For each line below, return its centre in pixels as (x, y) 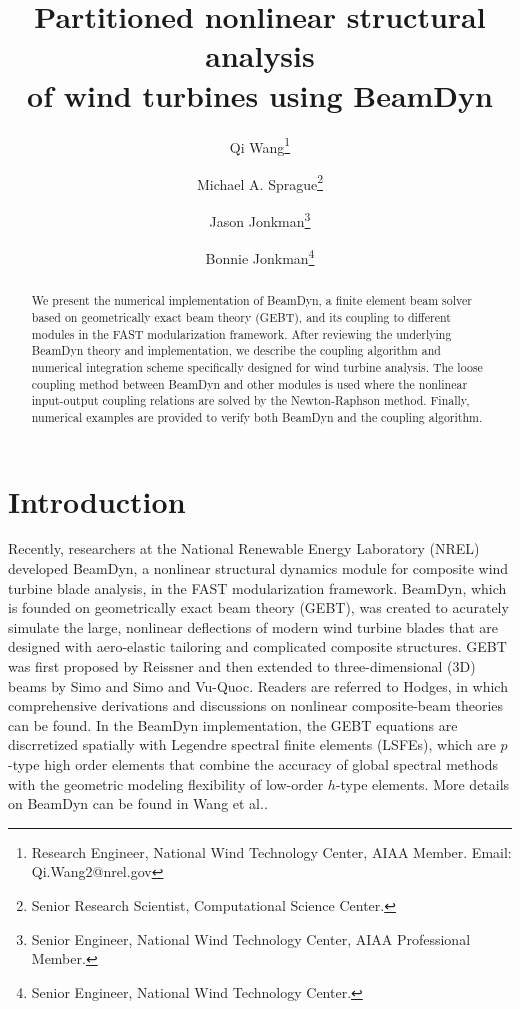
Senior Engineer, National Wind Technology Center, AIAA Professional (251, 938)
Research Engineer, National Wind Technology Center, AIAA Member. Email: (271, 851)
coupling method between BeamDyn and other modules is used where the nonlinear (249, 383)
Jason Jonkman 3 (260, 219)
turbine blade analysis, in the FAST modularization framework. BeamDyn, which (257, 587)
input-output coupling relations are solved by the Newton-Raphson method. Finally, (250, 400)
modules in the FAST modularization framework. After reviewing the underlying (241, 333)
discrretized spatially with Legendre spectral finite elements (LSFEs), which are (252, 744)
